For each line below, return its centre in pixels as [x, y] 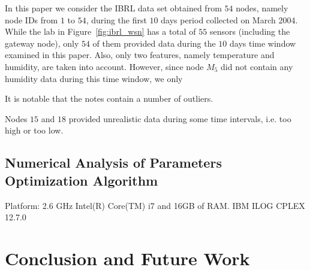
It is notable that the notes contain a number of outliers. [109, 98]
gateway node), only [42, 43]
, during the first [116, 19]
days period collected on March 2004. [229, 19]
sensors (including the [250, 31]
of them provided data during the [154, 43]
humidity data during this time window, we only [94, 78]
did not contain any [257, 66]
